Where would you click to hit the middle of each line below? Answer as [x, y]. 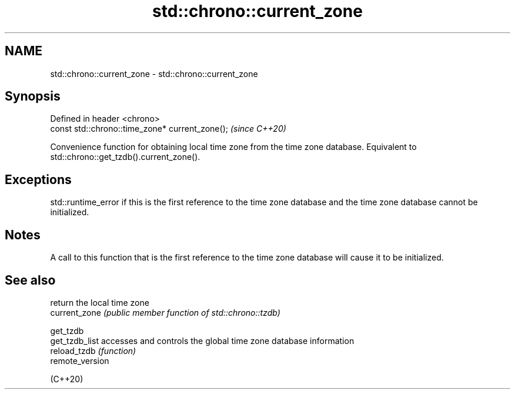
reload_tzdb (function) [93, 350]
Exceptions [38, 179]
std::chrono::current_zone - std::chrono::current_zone [154, 74]
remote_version [80, 360]
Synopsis [33, 96]
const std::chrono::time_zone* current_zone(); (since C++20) [168, 129]
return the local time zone [100, 302]
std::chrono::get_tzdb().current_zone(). [125, 157]
